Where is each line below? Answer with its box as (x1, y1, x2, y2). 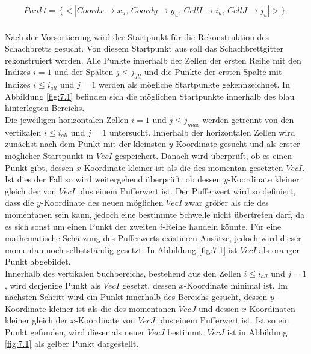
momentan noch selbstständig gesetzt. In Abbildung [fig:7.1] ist (5, 243, 238, 256)
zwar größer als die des (185, 196, 269, 209)
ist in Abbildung (227, 325, 288, 338)
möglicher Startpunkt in (5, 149, 94, 161)
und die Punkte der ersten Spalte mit (144, 65, 282, 78)
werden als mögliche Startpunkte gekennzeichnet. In (99, 78, 290, 91)
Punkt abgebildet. (5, 255, 71, 268)
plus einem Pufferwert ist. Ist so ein (158, 314, 289, 326)
